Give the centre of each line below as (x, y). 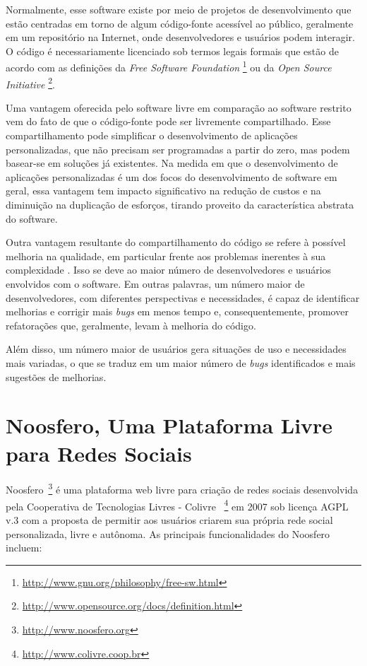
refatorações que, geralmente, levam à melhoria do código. (131, 325)
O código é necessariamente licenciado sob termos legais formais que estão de (172, 51)
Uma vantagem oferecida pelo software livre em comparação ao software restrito (179, 107)
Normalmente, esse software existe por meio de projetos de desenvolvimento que (179, 9)
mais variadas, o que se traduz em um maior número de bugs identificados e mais (181, 362)
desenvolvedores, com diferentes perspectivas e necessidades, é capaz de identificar (183, 297)
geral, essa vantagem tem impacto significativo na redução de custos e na (163, 191)
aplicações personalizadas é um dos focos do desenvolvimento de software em (172, 176)
